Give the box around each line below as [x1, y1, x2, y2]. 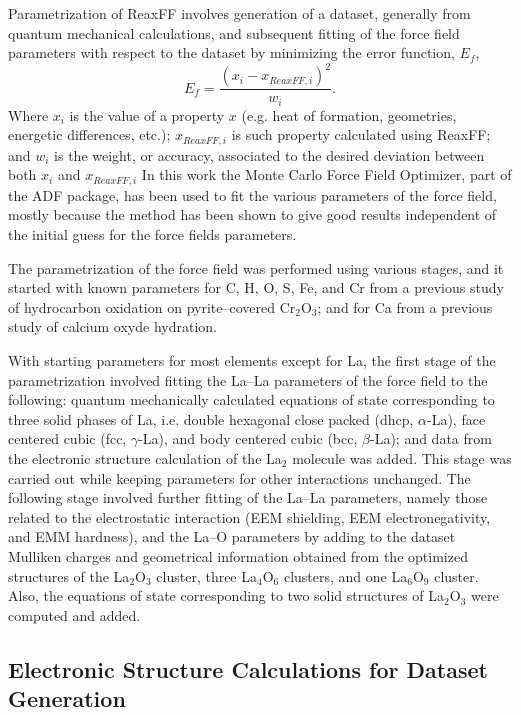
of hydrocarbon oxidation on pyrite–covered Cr [8, 296, 296, 317]
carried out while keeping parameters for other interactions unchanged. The [8, 467, 471, 488]
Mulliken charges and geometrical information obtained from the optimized [8, 545, 468, 566]
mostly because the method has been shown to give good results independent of [8, 204, 497, 225]
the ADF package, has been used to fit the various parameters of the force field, [8, 184, 497, 205]
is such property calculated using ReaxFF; [231, 124, 491, 145]
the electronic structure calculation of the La [8, 447, 282, 468]
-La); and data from [369, 428, 492, 449]
